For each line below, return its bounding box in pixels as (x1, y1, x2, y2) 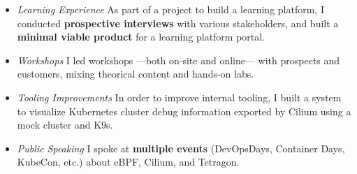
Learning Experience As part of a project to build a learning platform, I (17, 2, 324, 16)
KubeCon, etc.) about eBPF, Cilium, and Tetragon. (17, 154, 240, 169)
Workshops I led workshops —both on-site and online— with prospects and (17, 52, 340, 67)
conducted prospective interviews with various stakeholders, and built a (17, 15, 339, 30)
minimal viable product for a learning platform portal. (17, 29, 265, 44)
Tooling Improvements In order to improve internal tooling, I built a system (17, 89, 342, 104)
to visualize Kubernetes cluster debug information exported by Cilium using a (17, 103, 351, 118)
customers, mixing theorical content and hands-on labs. (17, 66, 254, 81)
